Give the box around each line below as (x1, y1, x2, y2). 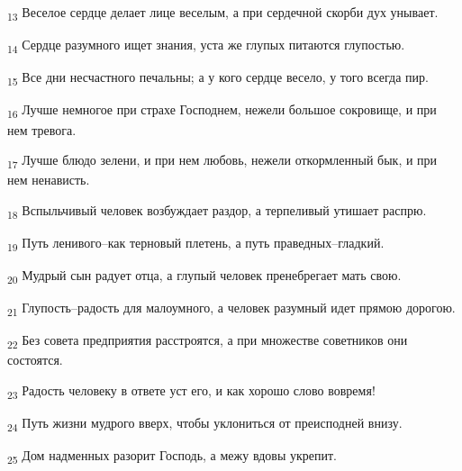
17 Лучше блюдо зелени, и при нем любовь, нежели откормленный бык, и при (7, 150, 438, 171)
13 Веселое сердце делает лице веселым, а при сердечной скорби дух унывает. (7, 3, 439, 23)
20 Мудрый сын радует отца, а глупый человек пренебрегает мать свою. (7, 266, 402, 286)
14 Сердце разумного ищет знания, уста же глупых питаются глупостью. (7, 35, 405, 56)
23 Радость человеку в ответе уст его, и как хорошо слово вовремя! (7, 381, 376, 402)
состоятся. (7, 350, 63, 369)
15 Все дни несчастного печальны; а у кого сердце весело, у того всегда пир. (7, 68, 429, 89)
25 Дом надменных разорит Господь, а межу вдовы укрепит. (7, 446, 337, 467)
